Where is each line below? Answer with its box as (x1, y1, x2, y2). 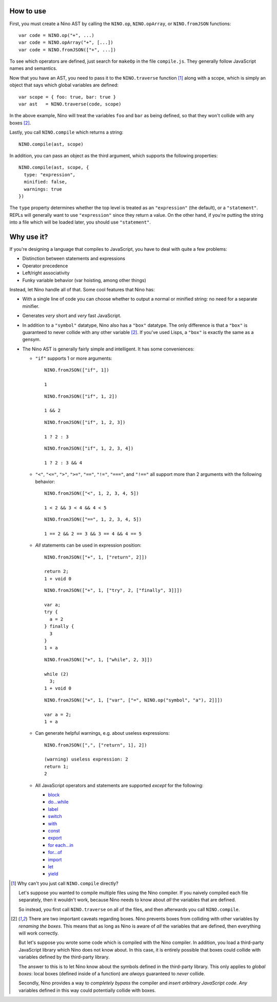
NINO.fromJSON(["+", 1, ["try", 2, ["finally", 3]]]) (44, 587, 182, 593)
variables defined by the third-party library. (18, 954, 110, 960)
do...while (48, 799, 69, 805)
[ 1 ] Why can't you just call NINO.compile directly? (11, 880, 118, 886)
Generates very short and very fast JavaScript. (22, 312, 122, 319)
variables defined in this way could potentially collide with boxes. (18, 987, 156, 993)
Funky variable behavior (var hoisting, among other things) (22, 277, 146, 283)
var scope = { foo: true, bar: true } (18, 94, 116, 100)
